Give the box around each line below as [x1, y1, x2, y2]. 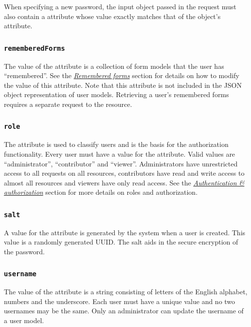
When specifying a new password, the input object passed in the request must [4, 1, 236, 11]
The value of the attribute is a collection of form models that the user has [4, 61, 224, 71]
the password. [4, 246, 45, 256]
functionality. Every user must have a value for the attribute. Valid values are [4, 148, 235, 159]
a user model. [4, 315, 44, 325]
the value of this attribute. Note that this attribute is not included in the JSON [4, 80, 242, 90]
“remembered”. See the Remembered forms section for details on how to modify [4, 70, 239, 81]
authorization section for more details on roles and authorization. [4, 187, 198, 197]
